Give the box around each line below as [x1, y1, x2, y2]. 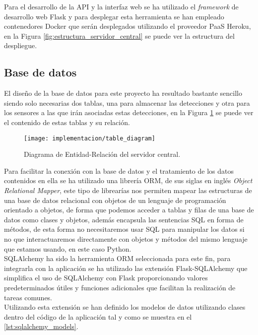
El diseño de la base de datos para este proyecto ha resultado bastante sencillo [4, 88, 242, 98]
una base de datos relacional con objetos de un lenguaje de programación [4, 195, 226, 205]
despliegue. [4, 40, 37, 51]
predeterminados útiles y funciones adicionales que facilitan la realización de [4, 282, 236, 292]
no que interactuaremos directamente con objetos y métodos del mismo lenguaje [4, 233, 248, 244]
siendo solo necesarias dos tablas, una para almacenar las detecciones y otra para [4, 97, 250, 108]
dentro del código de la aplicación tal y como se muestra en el [4, 311, 192, 322]
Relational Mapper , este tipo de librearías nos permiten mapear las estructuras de [4, 185, 252, 195]
